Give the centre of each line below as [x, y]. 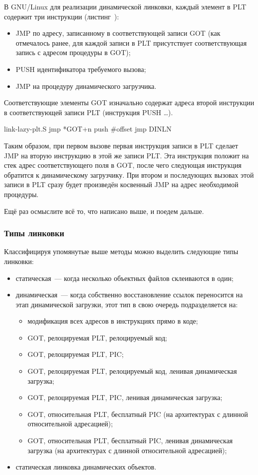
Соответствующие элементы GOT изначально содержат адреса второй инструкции [129, 102]
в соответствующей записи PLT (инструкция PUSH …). [88, 112]
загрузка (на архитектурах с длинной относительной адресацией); [127, 450]
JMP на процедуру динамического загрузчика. [86, 86]
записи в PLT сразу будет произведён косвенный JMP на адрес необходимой [121, 184]
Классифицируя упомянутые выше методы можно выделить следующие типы [121, 251]
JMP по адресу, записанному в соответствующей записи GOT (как [118, 33]
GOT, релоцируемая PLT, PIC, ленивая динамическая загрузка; [125, 397]
